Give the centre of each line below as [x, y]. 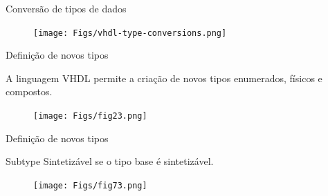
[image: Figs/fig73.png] [90, 185]
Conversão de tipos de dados [66, 8]
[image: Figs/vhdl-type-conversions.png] [130, 33]
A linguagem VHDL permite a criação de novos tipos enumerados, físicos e [164, 78]
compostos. [29, 91]
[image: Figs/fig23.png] [90, 116]
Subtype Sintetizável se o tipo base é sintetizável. [110, 161]
